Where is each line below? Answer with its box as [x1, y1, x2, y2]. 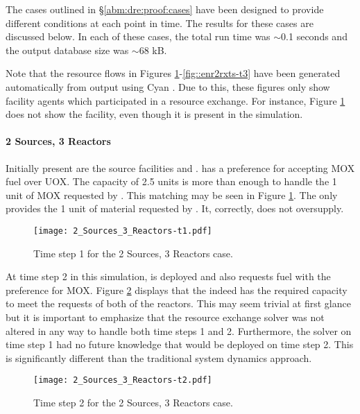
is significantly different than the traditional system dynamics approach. [6, 350, 312, 365]
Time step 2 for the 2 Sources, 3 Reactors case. [33, 395, 233, 409]
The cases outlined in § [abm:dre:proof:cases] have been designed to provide [6, 2, 324, 16]
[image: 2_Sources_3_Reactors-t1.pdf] [33, 225, 212, 236]
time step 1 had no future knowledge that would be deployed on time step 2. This [6, 337, 354, 352]
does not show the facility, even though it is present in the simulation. [6, 107, 303, 121]
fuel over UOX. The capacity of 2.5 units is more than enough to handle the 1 [6, 174, 337, 189]
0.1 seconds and [281, 29, 348, 44]
